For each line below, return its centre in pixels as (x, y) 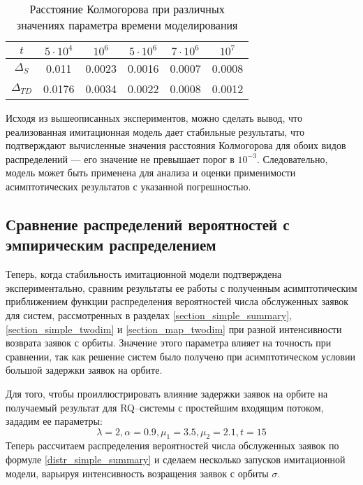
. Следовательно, (292, 159)
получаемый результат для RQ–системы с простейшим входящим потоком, (165, 407)
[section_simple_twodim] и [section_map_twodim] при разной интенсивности (174, 329)
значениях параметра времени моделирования (127, 25)
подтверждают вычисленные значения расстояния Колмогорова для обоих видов (176, 145)
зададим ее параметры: (54, 421)
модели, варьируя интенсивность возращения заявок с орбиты (137, 473)
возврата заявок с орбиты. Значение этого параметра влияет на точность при (169, 343)
